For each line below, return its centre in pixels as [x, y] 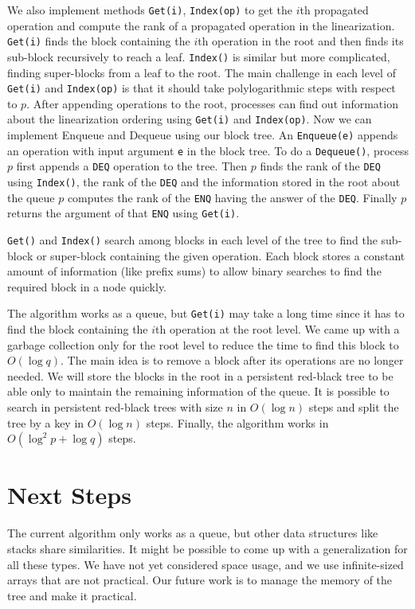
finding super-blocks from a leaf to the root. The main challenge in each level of [202, 72]
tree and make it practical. [72, 595]
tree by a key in [46, 422]
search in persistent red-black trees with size [115, 407]
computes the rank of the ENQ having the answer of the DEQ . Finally [232, 197]
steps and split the [354, 407]
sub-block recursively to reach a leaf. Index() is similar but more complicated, [199, 56]
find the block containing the [78, 329]
